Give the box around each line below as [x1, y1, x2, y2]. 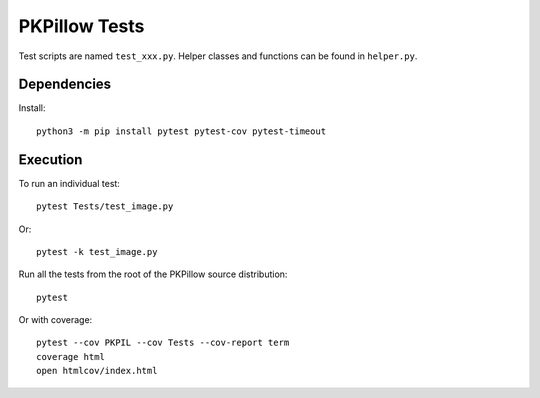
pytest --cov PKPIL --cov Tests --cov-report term [36, 337, 290, 349]
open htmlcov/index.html [36, 365, 158, 377]
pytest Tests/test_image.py [36, 201, 174, 212]
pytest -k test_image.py [36, 246, 158, 257]
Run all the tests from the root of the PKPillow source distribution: [18, 268, 288, 280]
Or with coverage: [18, 314, 93, 326]
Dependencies [18, 76, 112, 93]
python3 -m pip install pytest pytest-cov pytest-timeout [36, 125, 327, 137]
